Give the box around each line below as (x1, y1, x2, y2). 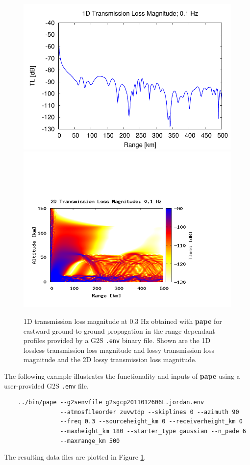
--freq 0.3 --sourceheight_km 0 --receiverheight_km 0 (60, 418, 243, 425)
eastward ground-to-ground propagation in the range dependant (24, 325, 215, 336)
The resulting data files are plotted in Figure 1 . (4, 452, 146, 462)
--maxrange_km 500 (60, 437, 120, 444)
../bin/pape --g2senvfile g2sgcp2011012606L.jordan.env (18, 399, 204, 406)
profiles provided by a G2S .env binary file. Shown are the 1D (24, 335, 211, 345)
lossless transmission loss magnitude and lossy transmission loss (24, 344, 214, 355)
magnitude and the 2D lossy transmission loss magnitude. (24, 354, 197, 365)
